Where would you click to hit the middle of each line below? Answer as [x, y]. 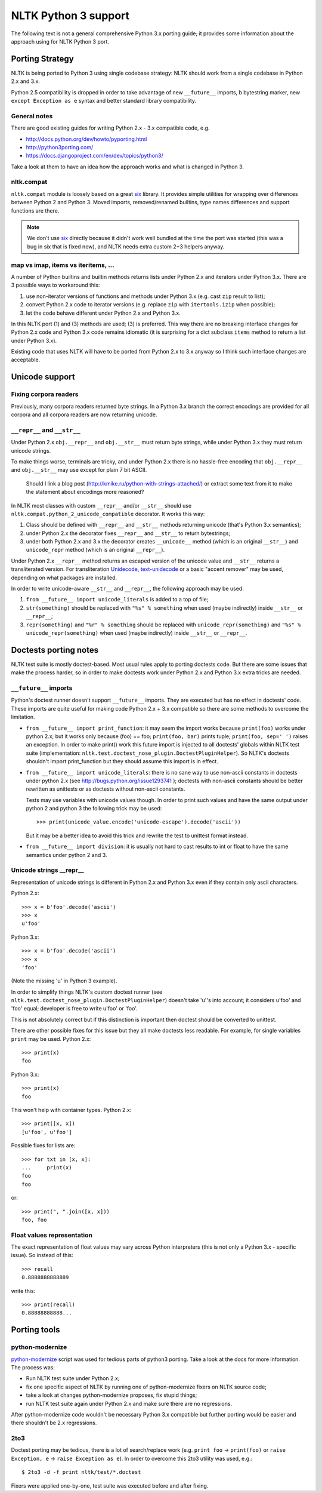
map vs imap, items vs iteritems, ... [63, 265]
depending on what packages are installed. [64, 577]
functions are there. [35, 211]
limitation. [23, 717]
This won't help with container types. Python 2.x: [71, 1110]
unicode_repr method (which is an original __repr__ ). [95, 550]
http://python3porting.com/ [60, 147]
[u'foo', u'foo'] [47, 1132]
